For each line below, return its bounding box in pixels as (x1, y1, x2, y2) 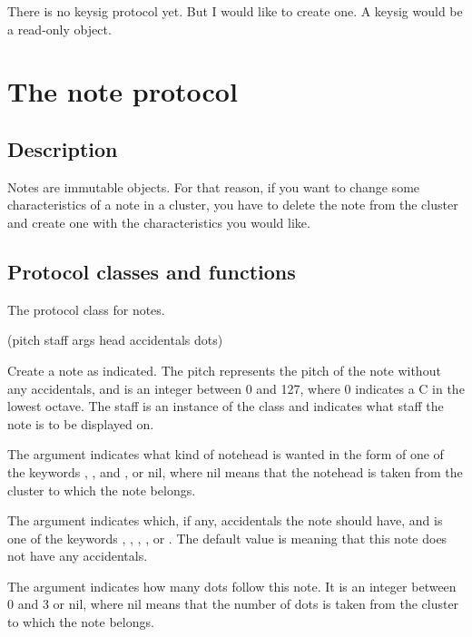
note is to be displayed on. (7, 414, 154, 433)
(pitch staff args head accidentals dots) (7, 330, 223, 349)
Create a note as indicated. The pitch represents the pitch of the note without (7, 360, 441, 379)
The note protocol (7, 73, 238, 110)
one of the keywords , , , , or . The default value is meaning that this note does (7, 528, 447, 547)
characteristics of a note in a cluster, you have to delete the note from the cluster (7, 195, 458, 214)
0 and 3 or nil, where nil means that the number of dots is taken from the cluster (7, 594, 459, 613)
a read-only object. (7, 19, 112, 38)
